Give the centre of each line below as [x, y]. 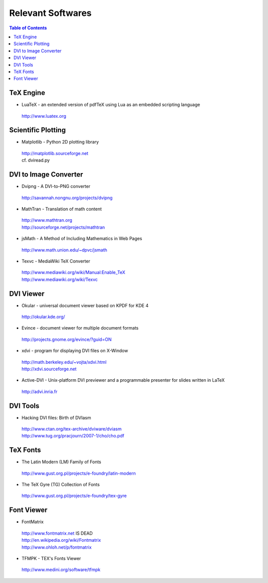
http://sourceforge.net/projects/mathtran [63, 227]
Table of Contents [28, 28]
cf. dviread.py [36, 160]
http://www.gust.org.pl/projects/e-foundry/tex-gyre [74, 496]
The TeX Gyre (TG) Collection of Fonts [61, 485]
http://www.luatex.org [44, 116]
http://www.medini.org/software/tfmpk [61, 570]
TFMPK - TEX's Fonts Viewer [51, 558]
